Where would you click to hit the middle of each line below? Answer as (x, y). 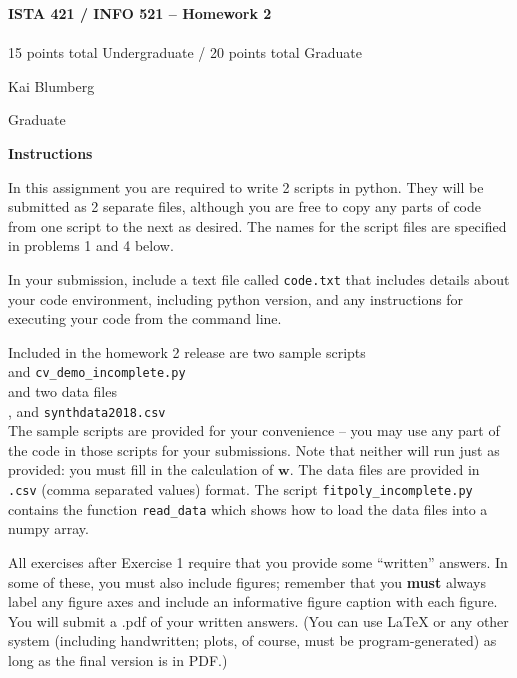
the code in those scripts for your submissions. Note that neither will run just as (254, 449)
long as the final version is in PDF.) (118, 659)
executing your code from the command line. (145, 318)
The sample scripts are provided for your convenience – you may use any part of (254, 430)
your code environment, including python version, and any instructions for (236, 298)
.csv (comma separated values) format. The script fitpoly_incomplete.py (240, 489)
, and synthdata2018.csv (87, 410)
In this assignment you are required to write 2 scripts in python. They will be (246, 186)
